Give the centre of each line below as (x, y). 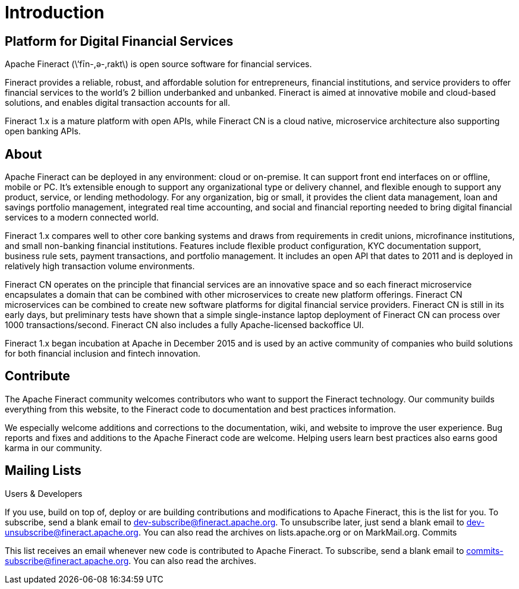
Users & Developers (44, 493)
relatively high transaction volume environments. (100, 266)
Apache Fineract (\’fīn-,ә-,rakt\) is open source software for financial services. (158, 64)
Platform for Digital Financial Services (119, 41)
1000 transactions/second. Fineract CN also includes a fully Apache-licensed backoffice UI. (185, 325)
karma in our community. (54, 448)
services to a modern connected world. (82, 218)
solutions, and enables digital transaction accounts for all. (118, 103)
